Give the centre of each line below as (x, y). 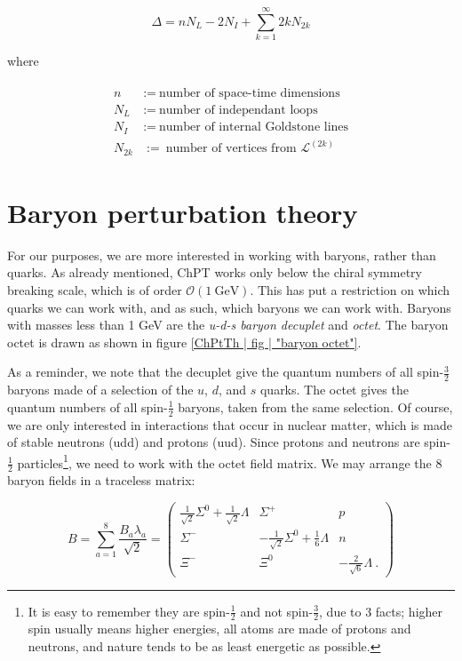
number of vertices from (231, 149)
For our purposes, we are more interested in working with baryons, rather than (222, 255)
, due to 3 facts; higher (381, 611)
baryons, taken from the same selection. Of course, (315, 406)
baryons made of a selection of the (100, 390)
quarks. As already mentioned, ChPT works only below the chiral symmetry (215, 272)
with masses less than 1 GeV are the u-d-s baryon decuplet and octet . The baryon (228, 325)
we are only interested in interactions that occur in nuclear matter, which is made (230, 424)
